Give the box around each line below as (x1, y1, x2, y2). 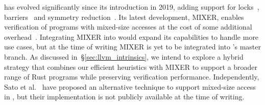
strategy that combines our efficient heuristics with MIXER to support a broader (4, 61, 258, 72)
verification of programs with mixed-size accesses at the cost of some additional (4, 21, 252, 32)
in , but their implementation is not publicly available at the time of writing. (4, 91, 245, 102)
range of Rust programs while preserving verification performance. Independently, (4, 71, 259, 82)
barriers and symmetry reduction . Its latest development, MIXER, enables (4, 11, 244, 22)
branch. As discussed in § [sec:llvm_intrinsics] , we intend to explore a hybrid (4, 51, 244, 62)
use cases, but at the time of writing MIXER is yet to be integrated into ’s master (4, 41, 261, 52)
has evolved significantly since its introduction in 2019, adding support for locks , (4, 2, 259, 12)
